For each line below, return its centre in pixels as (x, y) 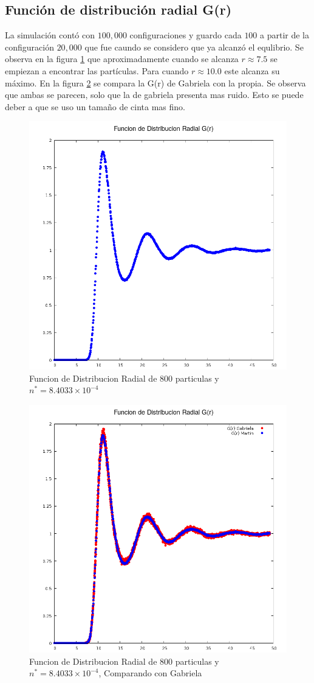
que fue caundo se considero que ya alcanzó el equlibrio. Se (194, 47)
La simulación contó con (50, 35)
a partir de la (285, 35)
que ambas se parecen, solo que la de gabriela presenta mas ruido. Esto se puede (154, 95)
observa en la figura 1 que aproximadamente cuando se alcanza (122, 59)
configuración (29, 47)
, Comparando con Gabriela (150, 673)
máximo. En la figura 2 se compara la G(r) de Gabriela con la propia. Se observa (155, 82)
